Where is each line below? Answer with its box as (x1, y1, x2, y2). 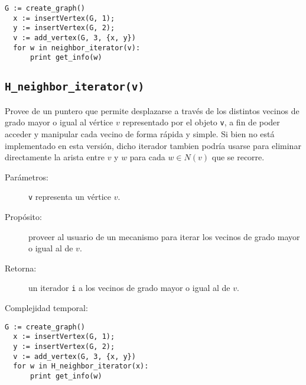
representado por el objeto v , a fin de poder (122, 116, 280, 128)
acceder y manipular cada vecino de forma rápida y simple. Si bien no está (5, 127, 275, 140)
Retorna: (5, 261, 37, 274)
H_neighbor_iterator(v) (5, 80, 145, 93)
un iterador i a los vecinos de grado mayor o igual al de (28, 282, 230, 294)
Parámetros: (5, 170, 48, 183)
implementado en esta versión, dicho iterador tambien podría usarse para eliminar (5, 139, 301, 151)
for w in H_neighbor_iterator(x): (13, 362, 149, 371)
